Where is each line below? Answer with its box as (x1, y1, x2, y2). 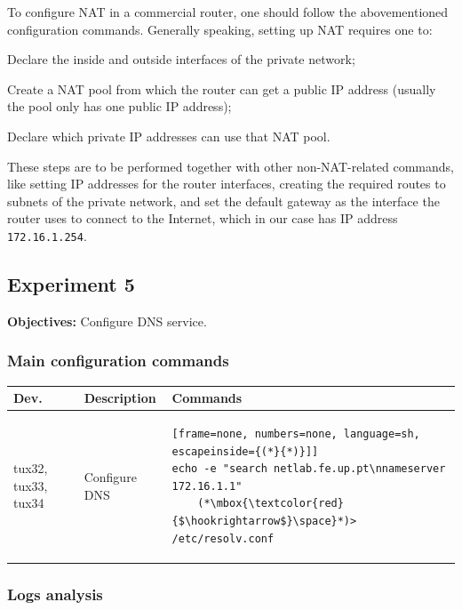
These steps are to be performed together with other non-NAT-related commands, (7, 157, 454, 175)
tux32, (13, 459, 48, 478)
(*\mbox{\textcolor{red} (197, 497, 344, 510)
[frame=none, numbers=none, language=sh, (171, 427, 420, 440)
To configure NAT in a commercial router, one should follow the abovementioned (7, 3, 449, 20)
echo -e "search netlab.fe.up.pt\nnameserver (171, 462, 446, 476)
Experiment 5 (7, 269, 135, 297)
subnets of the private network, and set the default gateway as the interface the (7, 191, 440, 210)
